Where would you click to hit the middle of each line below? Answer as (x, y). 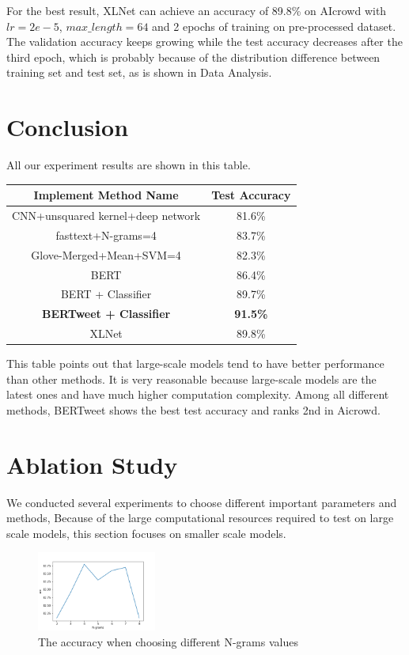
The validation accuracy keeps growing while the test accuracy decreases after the (204, 42)
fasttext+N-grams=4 (106, 235)
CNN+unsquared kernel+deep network (106, 216)
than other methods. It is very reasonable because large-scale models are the (191, 379)
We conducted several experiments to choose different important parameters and (202, 502)
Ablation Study (92, 464)
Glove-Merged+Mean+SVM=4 (106, 254)
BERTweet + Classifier (106, 314)
